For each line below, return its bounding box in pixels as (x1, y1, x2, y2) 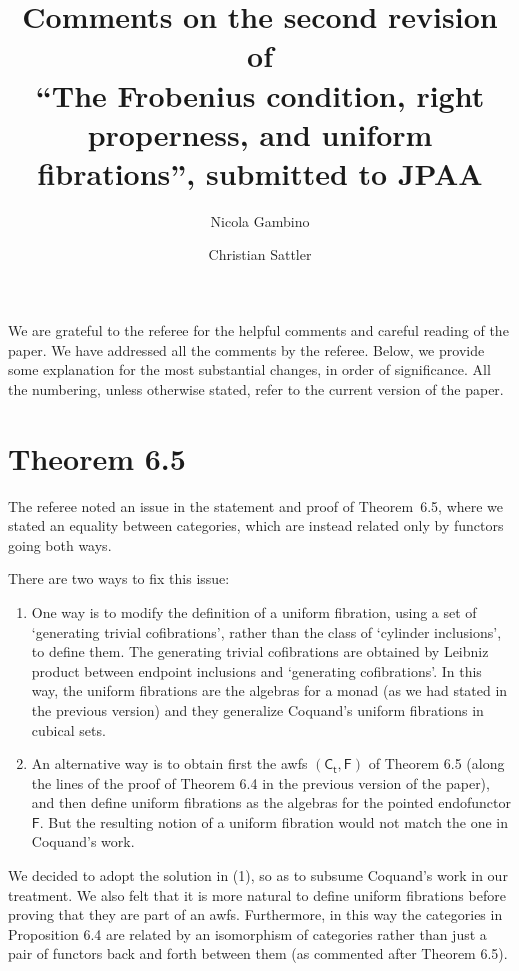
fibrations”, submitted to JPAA (37, 152, 483, 193)
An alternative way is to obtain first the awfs (31, 753, 308, 774)
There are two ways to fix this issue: (8, 568, 230, 589)
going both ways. (8, 534, 112, 555)
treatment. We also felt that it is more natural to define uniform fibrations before (8, 884, 506, 905)
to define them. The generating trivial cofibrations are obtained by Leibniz (31, 641, 489, 662)
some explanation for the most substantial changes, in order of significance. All (8, 359, 491, 380)
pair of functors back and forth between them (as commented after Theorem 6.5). (8, 943, 508, 964)
